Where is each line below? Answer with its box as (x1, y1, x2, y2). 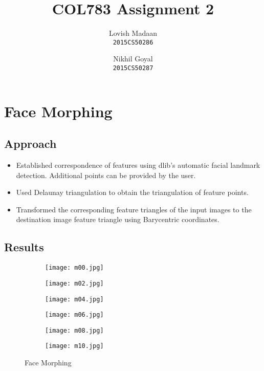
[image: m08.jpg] (45, 326, 104, 334)
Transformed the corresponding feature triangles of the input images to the (16, 204, 252, 214)
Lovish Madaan (108, 28, 157, 38)
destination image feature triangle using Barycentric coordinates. (16, 214, 219, 225)
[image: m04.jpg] (45, 295, 104, 303)
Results (4, 239, 44, 255)
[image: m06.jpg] (45, 311, 104, 319)
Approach (4, 136, 57, 151)
